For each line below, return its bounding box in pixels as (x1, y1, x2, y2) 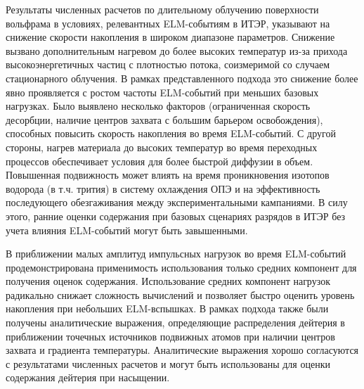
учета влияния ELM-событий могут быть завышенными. (6, 222, 248, 237)
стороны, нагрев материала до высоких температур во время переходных (6, 139, 318, 154)
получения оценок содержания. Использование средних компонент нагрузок (6, 274, 330, 288)
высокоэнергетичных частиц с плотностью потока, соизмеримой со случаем (6, 57, 330, 72)
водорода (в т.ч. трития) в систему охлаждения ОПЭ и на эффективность (6, 181, 320, 196)
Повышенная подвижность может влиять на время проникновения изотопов (6, 167, 330, 182)
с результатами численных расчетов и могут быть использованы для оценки (6, 356, 330, 371)
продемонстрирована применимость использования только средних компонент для (6, 260, 357, 274)
